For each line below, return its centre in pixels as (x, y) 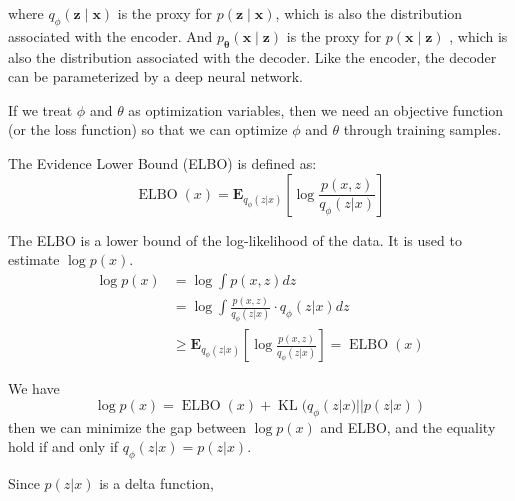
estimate (34, 259)
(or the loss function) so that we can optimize (148, 129)
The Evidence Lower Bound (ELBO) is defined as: (162, 162)
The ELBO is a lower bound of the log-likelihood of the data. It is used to (235, 239)
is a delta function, (156, 483)
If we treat (40, 109)
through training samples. (422, 129)
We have (34, 388)
